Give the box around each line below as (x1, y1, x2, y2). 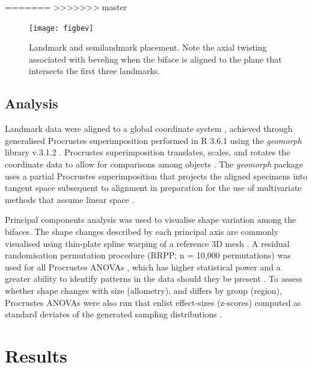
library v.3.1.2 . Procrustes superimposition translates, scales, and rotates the (5, 146, 290, 158)
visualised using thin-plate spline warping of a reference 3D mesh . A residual (5, 237, 290, 249)
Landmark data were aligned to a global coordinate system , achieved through (5, 122, 293, 135)
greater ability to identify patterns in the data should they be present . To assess (5, 272, 302, 285)
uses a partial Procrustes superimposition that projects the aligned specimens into (5, 169, 308, 182)
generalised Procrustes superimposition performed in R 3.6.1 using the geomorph (5, 134, 302, 146)
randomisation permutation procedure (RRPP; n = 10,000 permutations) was (5, 249, 291, 261)
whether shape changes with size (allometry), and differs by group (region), (5, 284, 282, 296)
